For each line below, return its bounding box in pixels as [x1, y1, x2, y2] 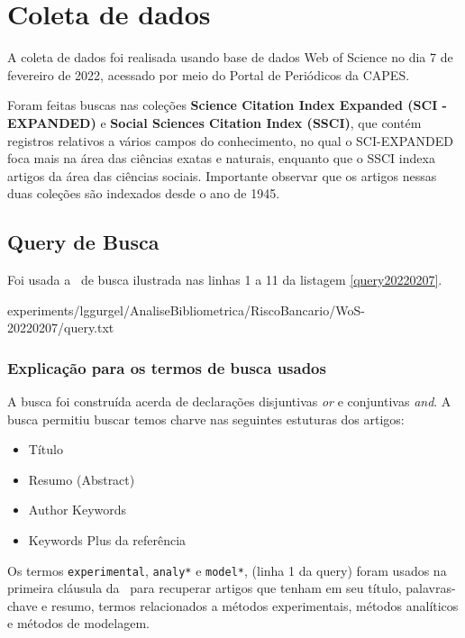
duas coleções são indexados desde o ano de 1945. [7, 184, 280, 203]
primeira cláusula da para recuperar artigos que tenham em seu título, [7, 579, 402, 597]
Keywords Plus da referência [28, 531, 187, 550]
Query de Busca [7, 228, 160, 256]
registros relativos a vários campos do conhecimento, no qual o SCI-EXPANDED [7, 131, 453, 150]
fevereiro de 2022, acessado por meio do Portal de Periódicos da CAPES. [7, 65, 410, 84]
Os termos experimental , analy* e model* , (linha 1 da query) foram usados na [7, 561, 447, 579]
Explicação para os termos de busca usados [7, 356, 326, 378]
